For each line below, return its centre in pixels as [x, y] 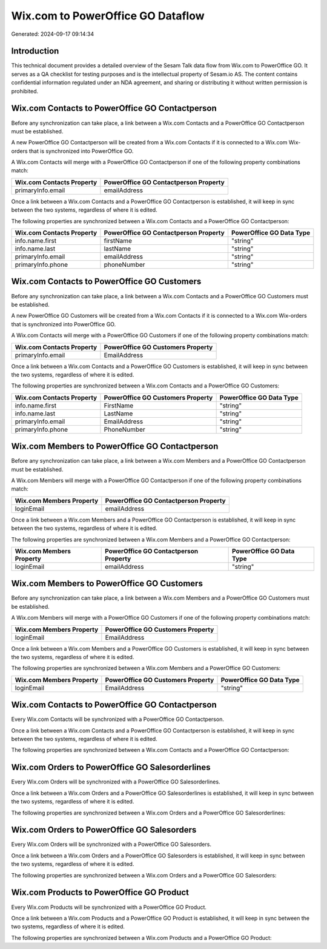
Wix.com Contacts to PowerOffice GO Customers [106, 282]
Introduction [35, 51]
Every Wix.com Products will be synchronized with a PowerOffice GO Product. [109, 907]
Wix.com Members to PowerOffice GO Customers [107, 584]
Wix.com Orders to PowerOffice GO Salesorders [104, 830]
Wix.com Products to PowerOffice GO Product [100, 892]
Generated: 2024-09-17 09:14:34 [53, 34]
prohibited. [25, 91]
